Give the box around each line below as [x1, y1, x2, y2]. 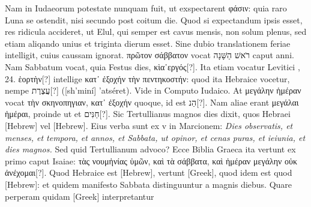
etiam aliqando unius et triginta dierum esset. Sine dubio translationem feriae [5, 37, 291, 49]
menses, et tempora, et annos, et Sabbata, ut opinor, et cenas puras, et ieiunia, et [5, 131, 306, 143]
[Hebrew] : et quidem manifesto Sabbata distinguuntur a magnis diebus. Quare [5, 178, 292, 190]
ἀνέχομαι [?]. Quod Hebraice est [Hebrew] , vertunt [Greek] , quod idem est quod [5, 166, 292, 179]
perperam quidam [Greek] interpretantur [5, 190, 154, 202]
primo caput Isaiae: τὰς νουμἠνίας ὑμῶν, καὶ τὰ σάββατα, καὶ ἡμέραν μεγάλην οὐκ [5, 154, 297, 167]
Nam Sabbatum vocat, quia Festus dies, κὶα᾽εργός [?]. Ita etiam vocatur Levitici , [5, 60, 300, 73]
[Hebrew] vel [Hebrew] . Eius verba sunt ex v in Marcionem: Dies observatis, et [5, 119, 293, 131]
